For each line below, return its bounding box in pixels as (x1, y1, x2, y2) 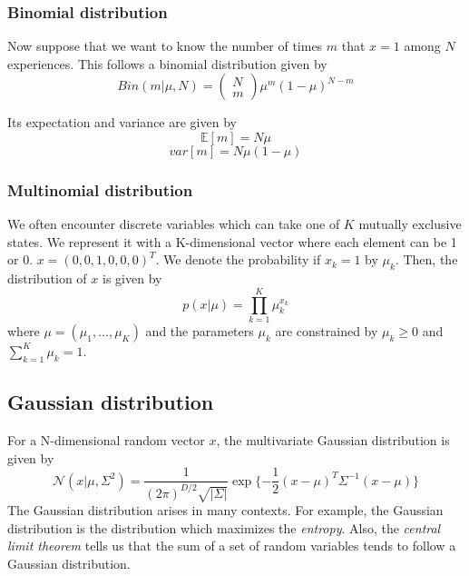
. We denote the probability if (155, 250, 321, 269)
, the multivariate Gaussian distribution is (216, 430, 450, 449)
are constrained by (275, 321, 378, 340)
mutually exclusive (358, 214, 462, 233)
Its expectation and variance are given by (7, 113, 237, 132)
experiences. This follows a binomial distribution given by (7, 54, 327, 73)
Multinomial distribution (7, 178, 193, 201)
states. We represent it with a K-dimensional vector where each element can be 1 (7, 232, 457, 251)
